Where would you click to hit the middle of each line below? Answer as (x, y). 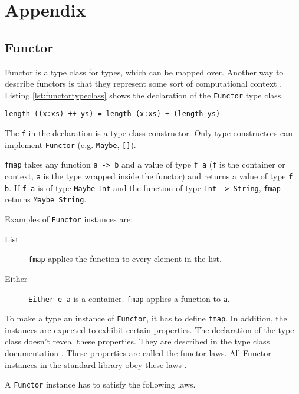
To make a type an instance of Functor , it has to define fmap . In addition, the (146, 318)
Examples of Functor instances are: (69, 219)
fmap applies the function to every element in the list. (125, 259)
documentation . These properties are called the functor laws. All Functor (138, 353)
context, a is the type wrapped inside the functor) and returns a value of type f (149, 176)
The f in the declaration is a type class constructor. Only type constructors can (149, 133)
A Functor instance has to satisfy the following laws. (100, 384)
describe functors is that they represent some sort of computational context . (144, 83)
